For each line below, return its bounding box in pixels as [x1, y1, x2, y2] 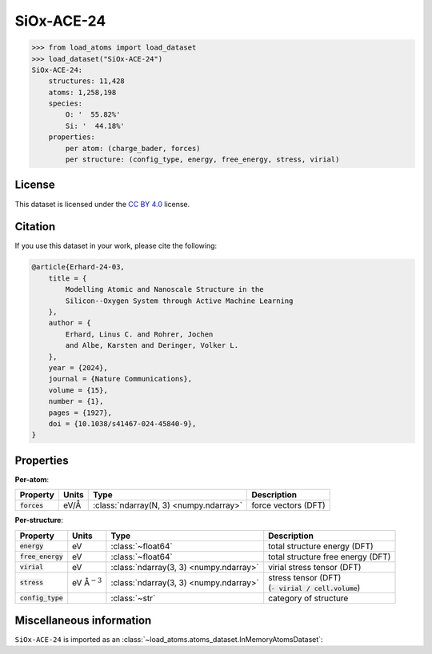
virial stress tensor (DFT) [268, 561, 362, 572]
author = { [48, 318, 91, 328]
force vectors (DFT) [251, 500, 326, 511]
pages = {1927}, [48, 408, 112, 417]
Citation [14, 220, 56, 233]
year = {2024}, [48, 363, 108, 372]
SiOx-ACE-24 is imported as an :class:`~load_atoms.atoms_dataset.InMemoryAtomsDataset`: [14, 635, 323, 644]
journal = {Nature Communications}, [48, 374, 192, 384]
